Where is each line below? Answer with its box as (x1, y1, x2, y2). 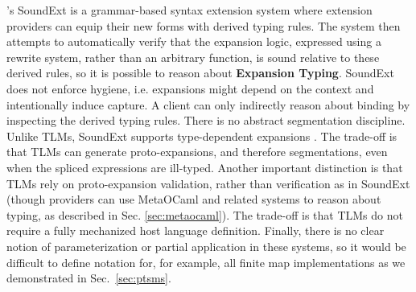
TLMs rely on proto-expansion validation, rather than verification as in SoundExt (6, 175, 410, 191)
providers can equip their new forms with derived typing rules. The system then (6, 17, 401, 34)
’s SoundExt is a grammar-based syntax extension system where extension (6, 2, 373, 18)
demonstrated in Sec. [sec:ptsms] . (6, 269, 171, 286)
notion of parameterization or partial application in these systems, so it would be (6, 237, 406, 254)
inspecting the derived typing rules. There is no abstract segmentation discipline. (6, 112, 406, 129)
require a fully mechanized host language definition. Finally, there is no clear (6, 222, 385, 239)
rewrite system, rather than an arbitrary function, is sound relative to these (6, 48, 380, 65)
